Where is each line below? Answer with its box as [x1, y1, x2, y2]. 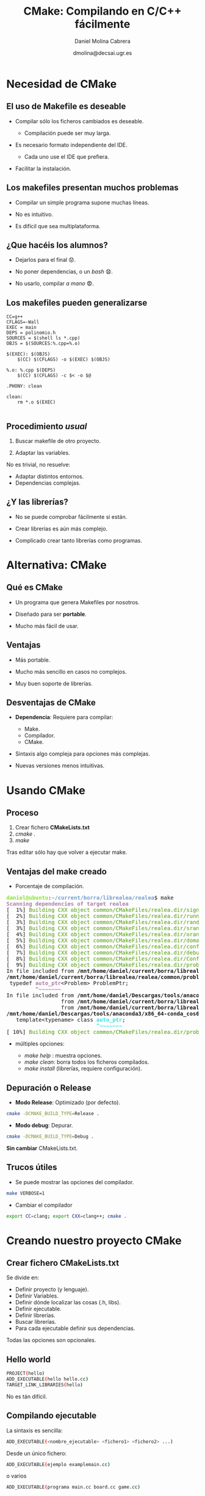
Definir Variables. [15, 1292, 59, 1299]
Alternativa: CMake [6, 558, 107, 572]
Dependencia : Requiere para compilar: [15, 714, 113, 721]
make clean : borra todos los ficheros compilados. [24, 1058, 149, 1066]
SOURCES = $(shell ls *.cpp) [6, 335, 81, 341]
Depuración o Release [6, 1082, 92, 1093]
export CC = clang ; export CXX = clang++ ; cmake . [6, 1213, 127, 1219]
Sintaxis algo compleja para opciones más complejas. [15, 750, 151, 757]
